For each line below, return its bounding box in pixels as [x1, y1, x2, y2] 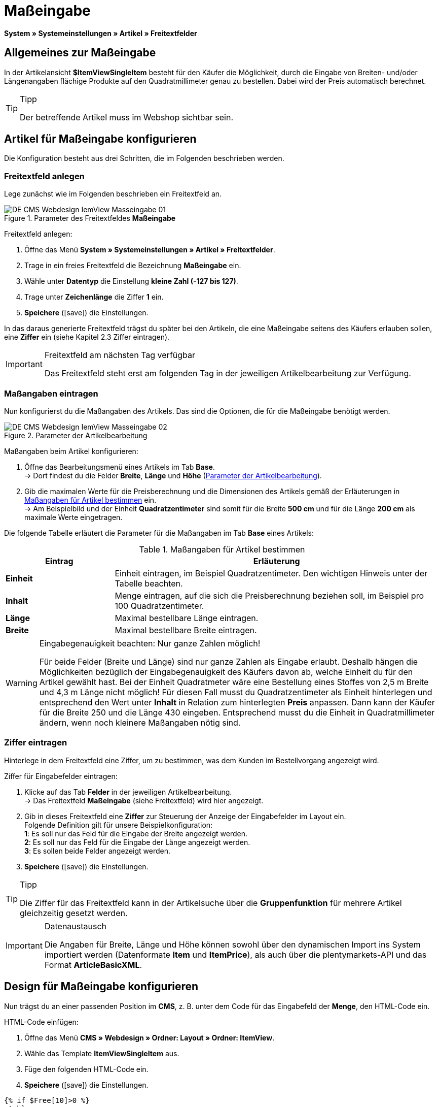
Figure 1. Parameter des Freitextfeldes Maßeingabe [4, 214, 176, 223]
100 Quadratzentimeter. [115, 600, 204, 611]
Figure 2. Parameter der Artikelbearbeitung [4, 431, 148, 440]
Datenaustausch [44, 921, 107, 931]
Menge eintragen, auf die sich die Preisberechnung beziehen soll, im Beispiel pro [115, 590, 424, 601]
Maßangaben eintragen [4, 388, 98, 399]
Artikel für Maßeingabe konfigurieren [4, 133, 197, 146]
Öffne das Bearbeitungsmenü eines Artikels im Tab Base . [24, 462, 215, 471]
